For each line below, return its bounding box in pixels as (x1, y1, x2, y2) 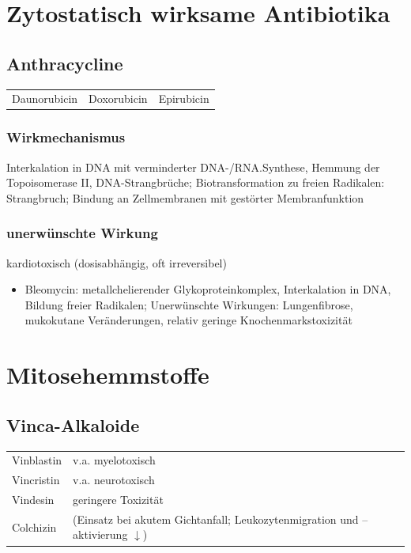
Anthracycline (6, 51, 123, 75)
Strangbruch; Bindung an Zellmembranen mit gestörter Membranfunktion (6, 189, 364, 206)
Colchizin (12, 518, 57, 535)
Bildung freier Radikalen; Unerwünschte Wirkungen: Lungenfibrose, (25, 296, 353, 312)
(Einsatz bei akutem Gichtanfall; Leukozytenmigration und (73, 510, 359, 527)
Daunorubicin (12, 90, 78, 107)
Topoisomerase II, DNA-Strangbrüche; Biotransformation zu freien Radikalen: (6, 174, 385, 191)
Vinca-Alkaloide (6, 412, 140, 437)
